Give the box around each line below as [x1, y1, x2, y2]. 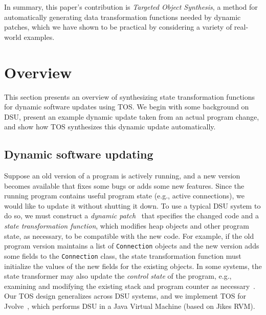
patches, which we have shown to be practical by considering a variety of [4, 21, 232, 32]
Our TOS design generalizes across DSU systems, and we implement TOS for [4, 290, 246, 301]
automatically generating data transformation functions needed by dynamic [4, 11, 241, 22]
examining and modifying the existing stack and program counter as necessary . [4, 280, 255, 291]
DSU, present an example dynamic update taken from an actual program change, [4, 111, 259, 122]
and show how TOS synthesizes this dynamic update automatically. [4, 121, 216, 132]
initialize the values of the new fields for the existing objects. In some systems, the [4, 260, 262, 271]
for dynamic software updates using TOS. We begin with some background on [4, 101, 249, 112]
